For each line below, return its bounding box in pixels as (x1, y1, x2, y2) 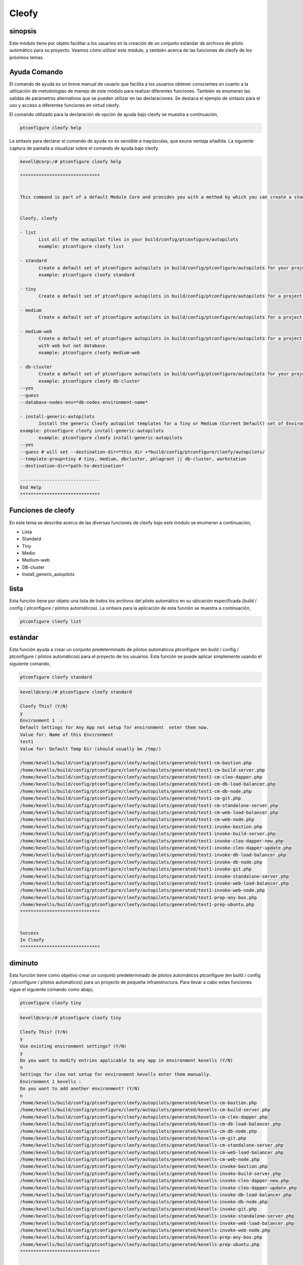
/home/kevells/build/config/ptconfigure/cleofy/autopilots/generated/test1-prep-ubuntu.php (20, 902, 255, 908)
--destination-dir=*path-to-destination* (20, 463, 124, 469)
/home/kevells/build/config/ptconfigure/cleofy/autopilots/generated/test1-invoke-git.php (20, 866, 252, 872)
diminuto (9, 959, 38, 967)
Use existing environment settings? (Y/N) (20, 1043, 127, 1049)
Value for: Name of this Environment (20, 732, 114, 737)
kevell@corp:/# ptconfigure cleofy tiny (20, 1015, 121, 1021)
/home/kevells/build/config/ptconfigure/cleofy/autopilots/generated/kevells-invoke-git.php (20, 1206, 257, 1212)
